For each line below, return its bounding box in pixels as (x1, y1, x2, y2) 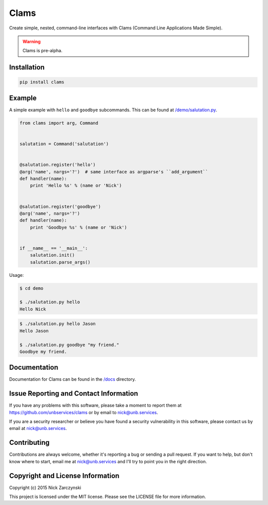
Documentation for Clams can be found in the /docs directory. (9, 376, 136, 382)
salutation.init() (30, 252, 75, 258)
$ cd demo (19, 285, 44, 291)
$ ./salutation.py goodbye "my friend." (19, 342, 119, 347)
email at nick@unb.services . (9, 425, 67, 431)
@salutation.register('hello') (19, 162, 96, 168)
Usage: (9, 272, 24, 278)
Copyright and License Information (9, 471, 120, 480)
